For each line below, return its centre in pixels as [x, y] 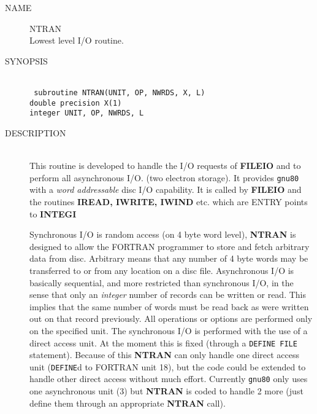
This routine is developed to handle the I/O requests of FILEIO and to [165, 166]
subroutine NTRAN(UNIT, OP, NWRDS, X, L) [120, 92]
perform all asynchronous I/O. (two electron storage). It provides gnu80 [164, 177]
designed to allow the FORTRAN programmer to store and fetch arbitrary [170, 246]
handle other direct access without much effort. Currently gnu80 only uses [169, 379]
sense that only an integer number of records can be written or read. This [168, 295]
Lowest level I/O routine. [77, 40]
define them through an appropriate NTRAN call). [128, 403]
